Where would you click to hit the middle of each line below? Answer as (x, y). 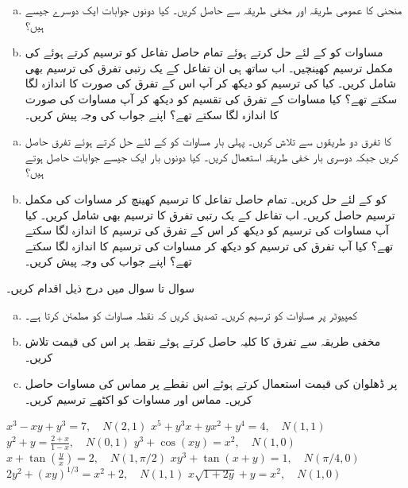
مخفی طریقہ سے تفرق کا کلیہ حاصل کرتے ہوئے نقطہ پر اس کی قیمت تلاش (203, 341)
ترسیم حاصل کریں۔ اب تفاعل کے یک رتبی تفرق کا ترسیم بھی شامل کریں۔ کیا (210, 214)
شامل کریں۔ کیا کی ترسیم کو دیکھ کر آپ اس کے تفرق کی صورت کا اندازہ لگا (210, 83)
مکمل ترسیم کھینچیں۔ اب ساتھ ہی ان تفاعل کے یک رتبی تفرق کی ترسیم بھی (209, 67)
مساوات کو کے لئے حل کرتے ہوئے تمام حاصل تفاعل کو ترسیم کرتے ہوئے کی (204, 52)
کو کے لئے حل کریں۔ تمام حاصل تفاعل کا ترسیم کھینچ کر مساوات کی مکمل (206, 198)
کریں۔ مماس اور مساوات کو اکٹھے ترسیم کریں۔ (139, 399)
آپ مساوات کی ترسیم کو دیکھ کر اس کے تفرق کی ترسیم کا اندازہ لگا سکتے (207, 230)
